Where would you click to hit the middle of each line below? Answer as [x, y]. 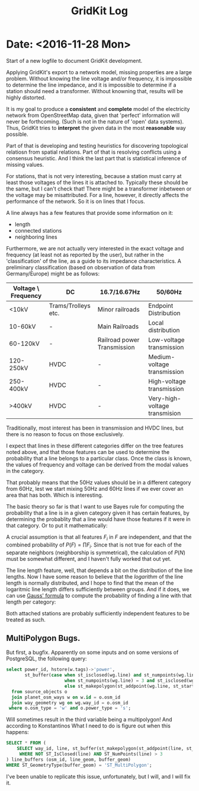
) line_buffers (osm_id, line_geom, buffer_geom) [69, 760]
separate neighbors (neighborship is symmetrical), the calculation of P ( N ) [96, 552]
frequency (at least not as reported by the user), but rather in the [85, 255]
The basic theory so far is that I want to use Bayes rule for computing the [95, 506]
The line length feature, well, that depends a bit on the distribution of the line [99, 570]
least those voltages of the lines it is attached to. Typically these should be [97, 182]
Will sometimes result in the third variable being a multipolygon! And [89, 720]
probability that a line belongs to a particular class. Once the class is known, [99, 458]
